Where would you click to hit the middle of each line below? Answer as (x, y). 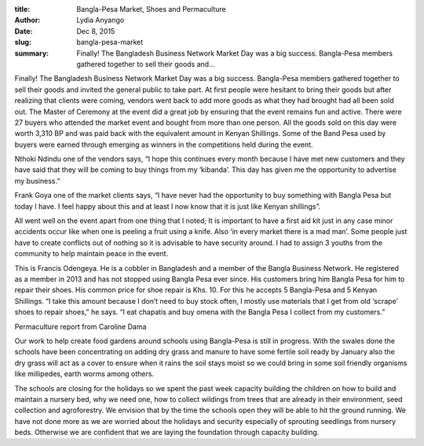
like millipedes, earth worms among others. (84, 374)
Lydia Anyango (101, 20)
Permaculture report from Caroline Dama (80, 327)
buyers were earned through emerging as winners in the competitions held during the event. (164, 144)
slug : (23, 42)
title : (22, 9)
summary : (32, 53)
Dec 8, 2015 (96, 31)
